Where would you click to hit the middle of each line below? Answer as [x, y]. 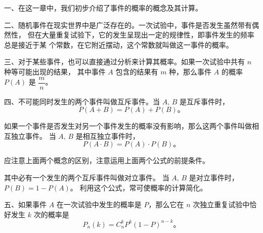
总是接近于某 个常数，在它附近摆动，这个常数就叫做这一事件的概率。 [119, 44]
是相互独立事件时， [107, 135]
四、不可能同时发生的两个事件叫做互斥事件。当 [82, 101]
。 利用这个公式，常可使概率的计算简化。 [139, 187]
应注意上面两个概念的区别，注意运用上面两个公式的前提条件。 [107, 160]
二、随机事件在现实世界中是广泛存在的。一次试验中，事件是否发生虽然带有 [128, 25]
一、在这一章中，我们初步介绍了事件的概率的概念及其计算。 [103, 8]
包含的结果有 [137, 71]
